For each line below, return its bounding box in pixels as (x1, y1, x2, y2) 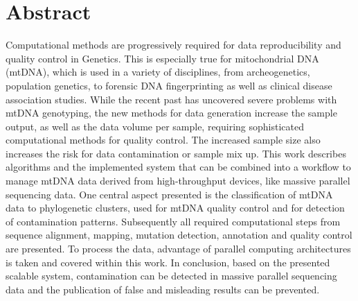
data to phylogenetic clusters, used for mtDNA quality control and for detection (6, 200, 345, 215)
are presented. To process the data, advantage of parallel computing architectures (6, 241, 351, 256)
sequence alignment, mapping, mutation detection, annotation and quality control (6, 227, 352, 242)
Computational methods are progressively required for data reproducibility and (6, 37, 341, 52)
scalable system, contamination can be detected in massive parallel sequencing (6, 268, 337, 283)
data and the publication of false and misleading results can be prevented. (6, 282, 320, 296)
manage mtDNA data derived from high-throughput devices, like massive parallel (6, 173, 350, 188)
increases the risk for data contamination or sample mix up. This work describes (6, 146, 346, 160)
